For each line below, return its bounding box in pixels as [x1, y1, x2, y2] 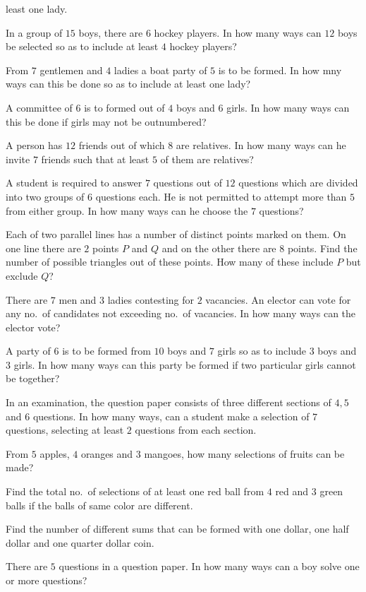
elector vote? [6, 319, 61, 334]
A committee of [6, 100, 73, 114]
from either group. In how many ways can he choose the [6, 203, 248, 218]
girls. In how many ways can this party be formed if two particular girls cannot [13, 357, 356, 372]
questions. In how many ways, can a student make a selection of [32, 408, 310, 423]
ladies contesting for [107, 292, 195, 307]
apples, [39, 446, 70, 461]
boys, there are [78, 25, 143, 40]
